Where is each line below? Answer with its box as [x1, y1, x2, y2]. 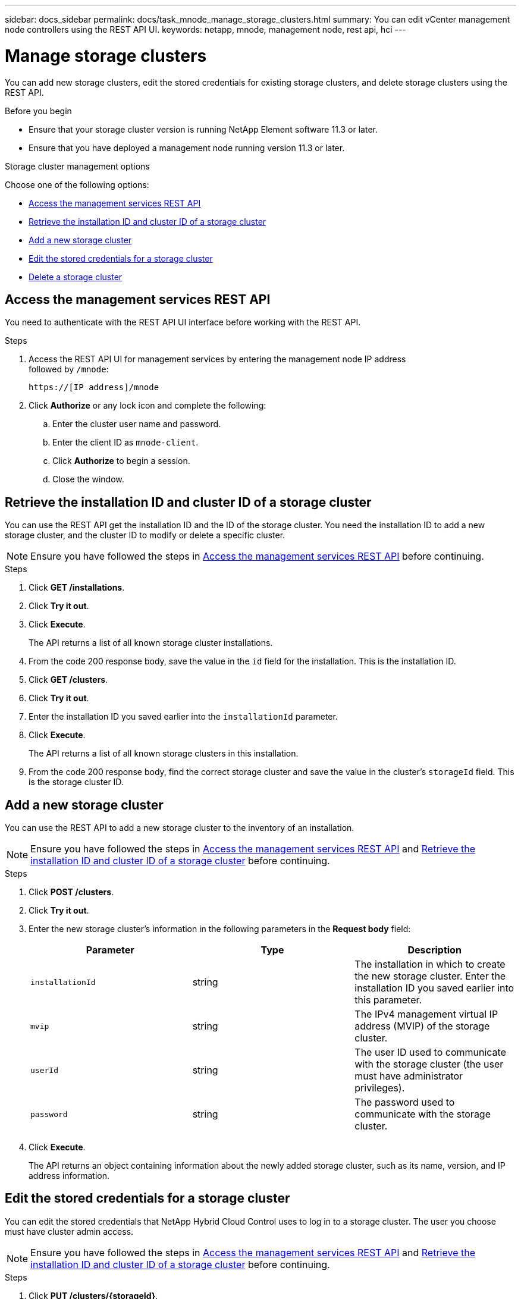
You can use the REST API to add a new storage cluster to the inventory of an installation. [5, 823, 354, 833]
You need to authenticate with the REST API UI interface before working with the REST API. [5, 317, 361, 328]
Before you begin [5, 105, 72, 116]
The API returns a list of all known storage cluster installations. [29, 638, 273, 648]
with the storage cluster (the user [354, 1058, 504, 1071]
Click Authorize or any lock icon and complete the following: [29, 400, 266, 411]
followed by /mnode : [29, 364, 109, 375]
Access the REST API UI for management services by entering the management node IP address [29, 354, 406, 365]
